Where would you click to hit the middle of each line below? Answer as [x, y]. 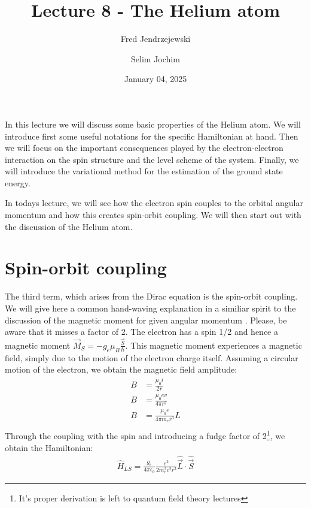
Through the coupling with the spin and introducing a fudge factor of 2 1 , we [145, 435]
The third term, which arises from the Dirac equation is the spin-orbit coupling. [151, 296]
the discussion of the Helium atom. [69, 226]
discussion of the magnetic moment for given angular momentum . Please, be [146, 320]
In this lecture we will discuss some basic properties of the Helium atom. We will [153, 124]
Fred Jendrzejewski [155, 39]
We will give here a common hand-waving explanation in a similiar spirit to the [150, 308]
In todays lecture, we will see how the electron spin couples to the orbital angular [154, 203]
